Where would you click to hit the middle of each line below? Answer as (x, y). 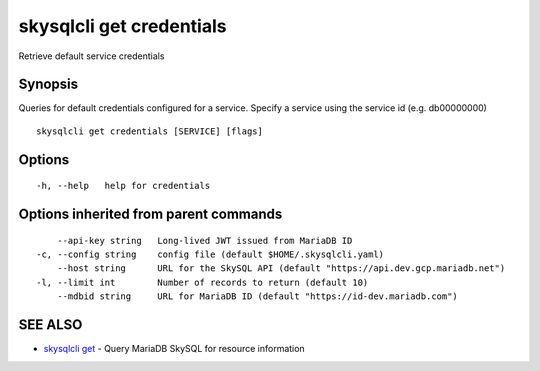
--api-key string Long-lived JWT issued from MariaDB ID (204, 240)
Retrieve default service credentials (91, 56)
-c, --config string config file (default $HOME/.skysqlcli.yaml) (210, 254)
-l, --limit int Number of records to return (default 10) (202, 282)
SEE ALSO (50, 325)
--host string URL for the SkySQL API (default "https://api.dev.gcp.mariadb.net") (281, 268)
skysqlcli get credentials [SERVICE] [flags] (150, 131)
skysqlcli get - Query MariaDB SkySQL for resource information (174, 349)
